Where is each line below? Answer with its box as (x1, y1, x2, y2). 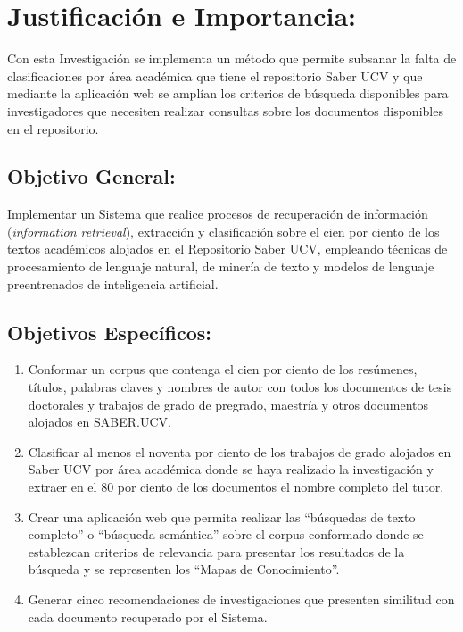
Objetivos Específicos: (7, 318, 211, 345)
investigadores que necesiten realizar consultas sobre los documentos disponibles (7, 101, 443, 120)
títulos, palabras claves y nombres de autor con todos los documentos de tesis (28, 378, 452, 396)
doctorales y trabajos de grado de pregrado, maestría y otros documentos (28, 395, 429, 413)
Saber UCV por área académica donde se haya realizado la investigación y (28, 460, 434, 478)
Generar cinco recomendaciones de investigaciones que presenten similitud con (28, 590, 455, 608)
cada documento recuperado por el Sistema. (28, 607, 268, 626)
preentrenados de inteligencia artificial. (7, 274, 219, 293)
